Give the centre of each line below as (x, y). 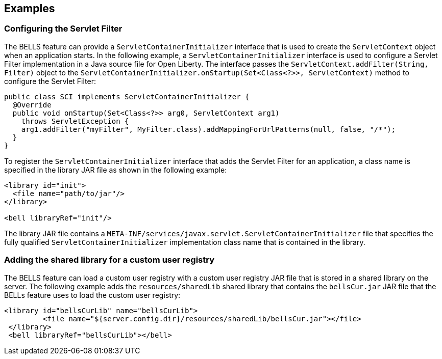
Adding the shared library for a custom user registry (109, 260)
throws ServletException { (75, 121)
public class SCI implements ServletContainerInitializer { (127, 96)
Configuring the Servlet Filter (63, 29)
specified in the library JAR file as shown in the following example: (116, 170)
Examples (30, 8)
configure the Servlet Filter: (50, 81)
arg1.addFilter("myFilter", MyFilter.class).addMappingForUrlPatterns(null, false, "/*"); (208, 129)
